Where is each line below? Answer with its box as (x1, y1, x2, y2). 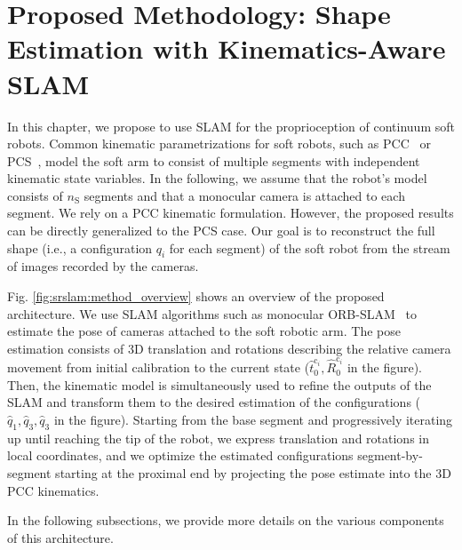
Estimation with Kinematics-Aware (7, 30, 446, 67)
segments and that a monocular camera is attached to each (84, 186, 405, 204)
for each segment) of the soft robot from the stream (169, 238, 450, 257)
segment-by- (357, 446, 423, 465)
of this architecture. (7, 528, 114, 546)
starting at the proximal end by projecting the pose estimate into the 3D (55, 463, 451, 482)
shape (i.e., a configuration (7, 238, 153, 257)
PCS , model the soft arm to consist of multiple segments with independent (7, 151, 420, 170)
